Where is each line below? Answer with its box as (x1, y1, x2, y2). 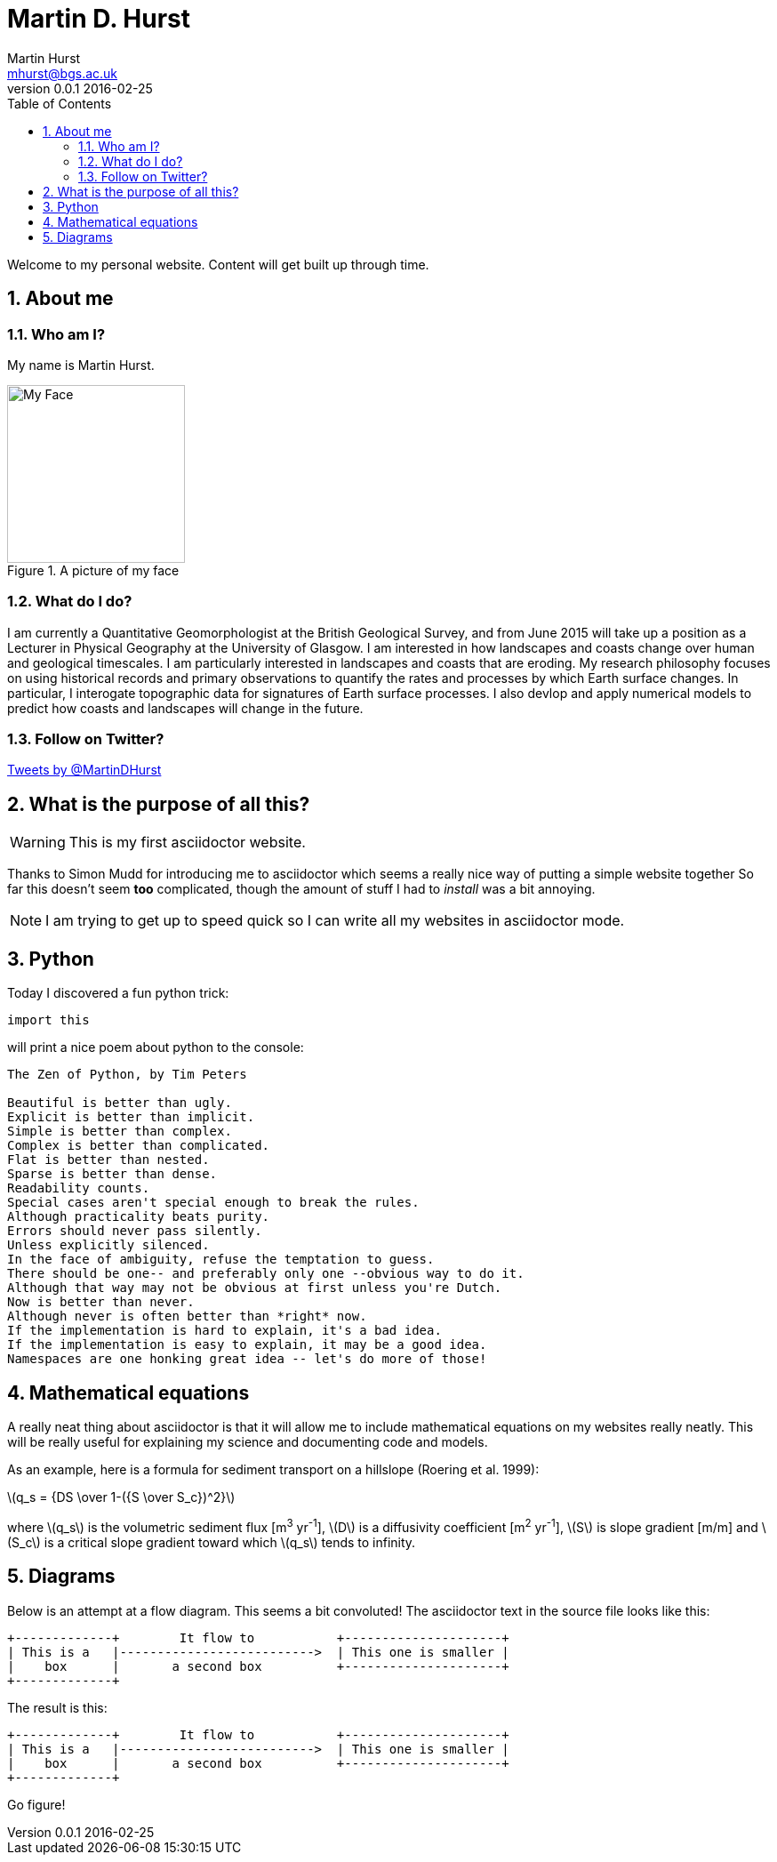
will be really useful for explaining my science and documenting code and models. (7, 1434, 488, 1449)
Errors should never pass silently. (7, 1224, 262, 1239)
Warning (10, 833, 66, 852)
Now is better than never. (7, 1295, 195, 1310)
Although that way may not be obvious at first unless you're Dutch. (7, 1280, 502, 1296)
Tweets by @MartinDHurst (7, 762, 162, 778)
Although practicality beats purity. (7, 1209, 270, 1224)
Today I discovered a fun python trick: (7, 985, 229, 1001)
